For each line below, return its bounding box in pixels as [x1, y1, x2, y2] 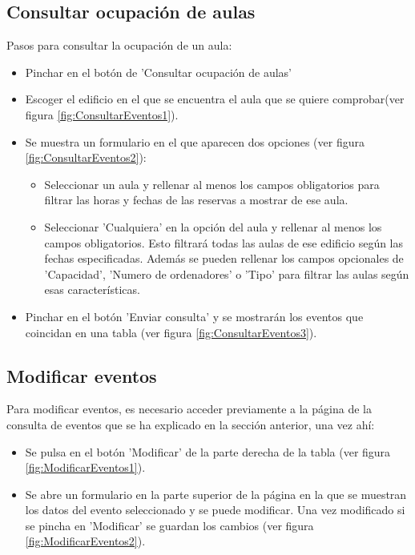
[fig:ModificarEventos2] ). [25, 533, 146, 549]
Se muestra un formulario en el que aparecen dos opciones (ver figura [25, 133, 365, 150]
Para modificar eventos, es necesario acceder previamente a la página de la [6, 400, 372, 417]
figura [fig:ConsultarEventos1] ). [25, 106, 179, 123]
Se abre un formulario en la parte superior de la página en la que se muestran [25, 485, 407, 502]
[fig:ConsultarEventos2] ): [25, 149, 147, 166]
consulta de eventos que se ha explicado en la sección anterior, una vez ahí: [6, 416, 375, 432]
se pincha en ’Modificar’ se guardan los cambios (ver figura [25, 517, 314, 533]
